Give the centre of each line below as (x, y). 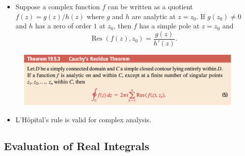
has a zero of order (63, 26)
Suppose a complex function (58, 6)
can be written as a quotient (150, 6)
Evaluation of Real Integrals (77, 145)
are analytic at (154, 16)
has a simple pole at (169, 26)
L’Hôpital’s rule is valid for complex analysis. (83, 119)
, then (122, 26)
